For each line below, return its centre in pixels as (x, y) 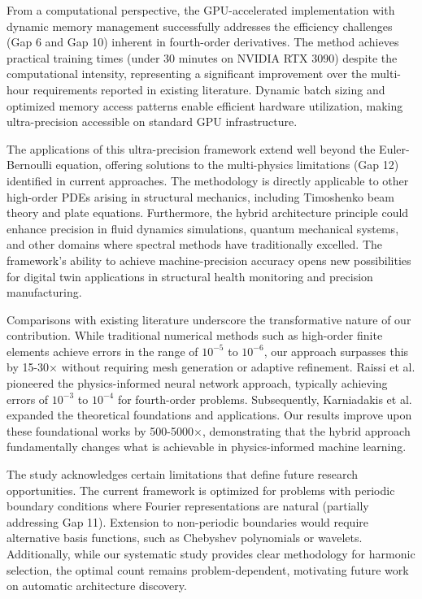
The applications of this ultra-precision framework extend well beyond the (191, 148)
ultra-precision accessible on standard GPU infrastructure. (152, 122)
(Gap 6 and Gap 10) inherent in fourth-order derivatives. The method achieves (203, 42)
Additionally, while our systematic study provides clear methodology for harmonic (211, 553)
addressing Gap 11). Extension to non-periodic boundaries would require (187, 521)
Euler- (394, 148)
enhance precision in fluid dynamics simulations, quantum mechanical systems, (203, 228)
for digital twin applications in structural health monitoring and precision (190, 276)
